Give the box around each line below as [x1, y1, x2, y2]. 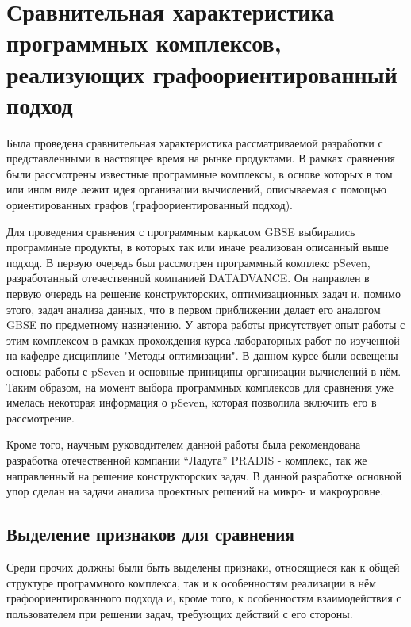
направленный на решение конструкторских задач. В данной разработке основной [6, 467, 402, 484]
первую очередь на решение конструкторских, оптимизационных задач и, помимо [6, 285, 401, 302]
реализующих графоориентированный [6, 57, 398, 90]
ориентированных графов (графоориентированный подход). [6, 197, 294, 213]
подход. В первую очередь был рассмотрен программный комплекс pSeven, [6, 254, 371, 270]
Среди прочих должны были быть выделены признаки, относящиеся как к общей [6, 558, 400, 575]
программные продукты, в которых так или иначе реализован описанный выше [6, 239, 389, 255]
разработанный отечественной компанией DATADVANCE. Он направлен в [6, 270, 370, 286]
